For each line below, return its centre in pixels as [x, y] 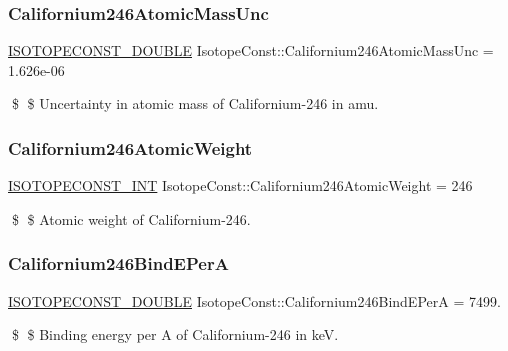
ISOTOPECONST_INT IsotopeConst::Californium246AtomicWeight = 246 [240, 185]
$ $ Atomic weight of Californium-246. [131, 218]
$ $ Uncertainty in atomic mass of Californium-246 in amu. [195, 103]
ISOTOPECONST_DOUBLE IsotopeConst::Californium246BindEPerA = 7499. [254, 300]
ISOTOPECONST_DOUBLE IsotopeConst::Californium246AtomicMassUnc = [251, 50]
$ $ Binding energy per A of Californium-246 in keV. [175, 334]
